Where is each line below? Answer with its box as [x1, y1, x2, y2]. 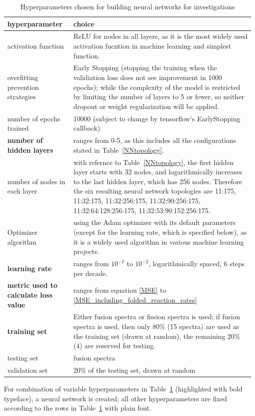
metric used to [7, 280, 57, 290]
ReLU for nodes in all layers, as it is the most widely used [73, 31, 248, 41]
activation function [7, 41, 64, 51]
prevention [7, 82, 39, 92]
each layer [7, 186, 37, 196]
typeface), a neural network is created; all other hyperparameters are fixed [4, 393, 228, 403]
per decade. [73, 268, 108, 278]
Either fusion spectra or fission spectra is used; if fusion [73, 311, 240, 322]
